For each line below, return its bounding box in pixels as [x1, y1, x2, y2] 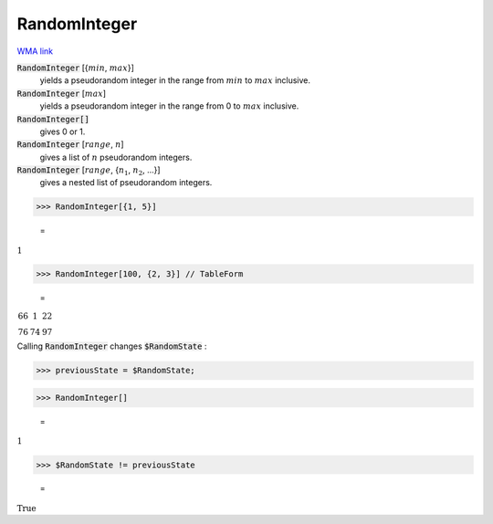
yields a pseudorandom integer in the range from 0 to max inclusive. [39, 100, 299, 111]
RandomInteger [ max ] [16, 88, 107, 99]
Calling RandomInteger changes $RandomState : [16, 341, 207, 351]
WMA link [16, 46, 54, 57]
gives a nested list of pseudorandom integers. [39, 177, 213, 188]
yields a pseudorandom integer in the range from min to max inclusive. [39, 75, 310, 86]
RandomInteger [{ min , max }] [16, 62, 134, 73]
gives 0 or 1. [39, 126, 86, 137]
